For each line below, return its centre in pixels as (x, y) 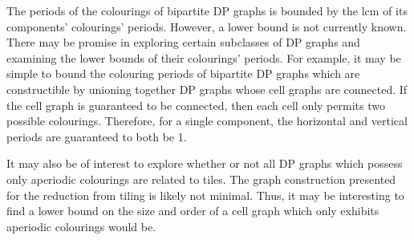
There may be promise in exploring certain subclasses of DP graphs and (183, 42)
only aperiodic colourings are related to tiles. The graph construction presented (201, 179)
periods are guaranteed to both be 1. (97, 136)
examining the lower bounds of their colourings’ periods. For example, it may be (204, 57)
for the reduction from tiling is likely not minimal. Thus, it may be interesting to (205, 195)
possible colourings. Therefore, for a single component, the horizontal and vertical (207, 121)
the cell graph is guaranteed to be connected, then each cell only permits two (196, 105)
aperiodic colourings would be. (81, 226)
